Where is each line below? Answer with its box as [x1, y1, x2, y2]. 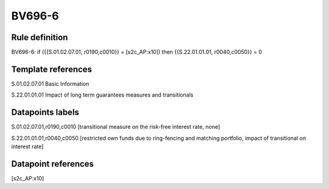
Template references [11, 64, 93, 74]
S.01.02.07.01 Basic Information [11, 80, 90, 88]
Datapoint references [11, 159, 94, 169]
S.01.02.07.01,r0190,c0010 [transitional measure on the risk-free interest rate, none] [11, 123, 221, 131]
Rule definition [11, 32, 68, 43]
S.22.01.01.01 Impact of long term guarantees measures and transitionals [11, 91, 194, 98]
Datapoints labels [11, 107, 79, 118]
